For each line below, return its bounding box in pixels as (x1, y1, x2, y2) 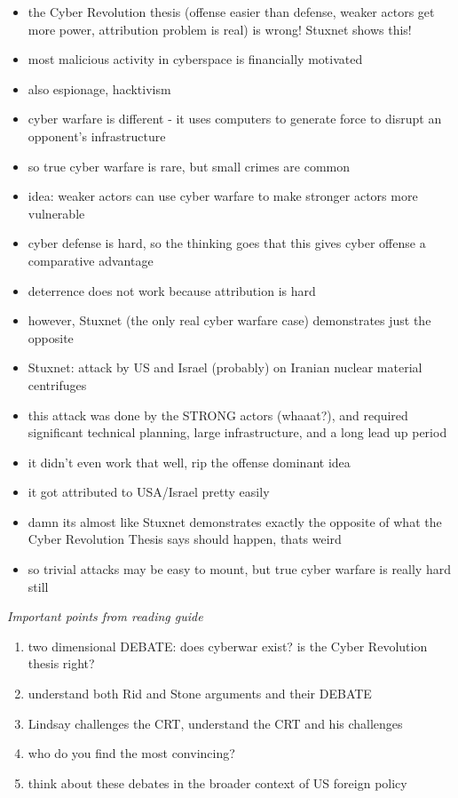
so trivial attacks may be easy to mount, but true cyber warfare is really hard (28, 560, 451, 579)
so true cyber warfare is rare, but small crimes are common (28, 156, 351, 175)
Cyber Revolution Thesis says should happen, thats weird (28, 530, 342, 548)
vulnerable (28, 203, 85, 222)
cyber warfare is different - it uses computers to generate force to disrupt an (28, 109, 442, 128)
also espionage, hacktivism (28, 79, 171, 98)
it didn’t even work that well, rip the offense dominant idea (28, 452, 351, 471)
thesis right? (28, 654, 95, 673)
